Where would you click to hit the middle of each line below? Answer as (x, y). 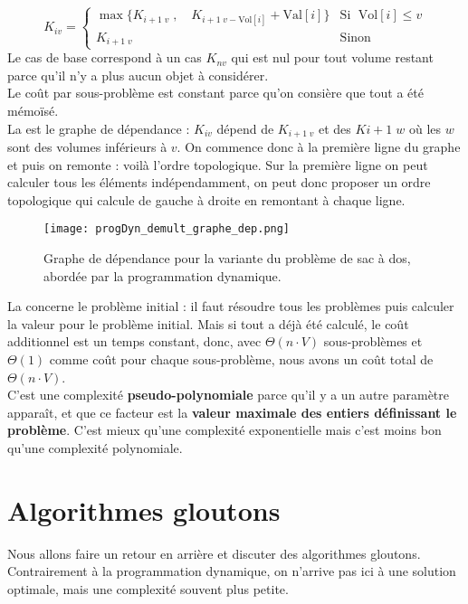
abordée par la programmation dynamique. (162, 275)
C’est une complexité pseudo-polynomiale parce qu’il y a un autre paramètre (228, 395)
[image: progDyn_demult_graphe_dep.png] (167, 229)
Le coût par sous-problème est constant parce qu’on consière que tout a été (215, 93)
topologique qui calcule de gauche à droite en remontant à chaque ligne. (206, 199)
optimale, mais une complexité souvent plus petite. (148, 588)
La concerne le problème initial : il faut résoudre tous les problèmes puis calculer (231, 306)
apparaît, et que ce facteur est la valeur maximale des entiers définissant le (232, 412)
